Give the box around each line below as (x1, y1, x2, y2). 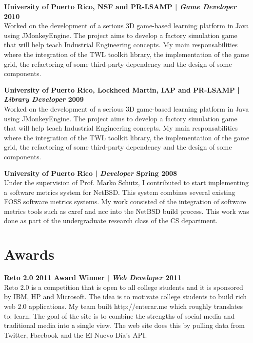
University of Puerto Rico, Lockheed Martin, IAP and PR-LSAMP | (4, 84, 240, 95)
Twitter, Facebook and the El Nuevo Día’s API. (4, 329, 147, 340)
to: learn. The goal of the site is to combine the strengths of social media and (4, 310, 235, 321)
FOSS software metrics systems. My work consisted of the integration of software (4, 196, 246, 207)
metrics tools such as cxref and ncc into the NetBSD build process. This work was (4, 206, 249, 216)
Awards (4, 244, 55, 264)
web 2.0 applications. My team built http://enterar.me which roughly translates (4, 301, 243, 311)
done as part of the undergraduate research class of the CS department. (4, 215, 218, 226)
